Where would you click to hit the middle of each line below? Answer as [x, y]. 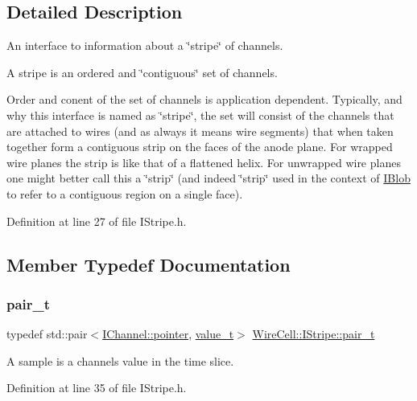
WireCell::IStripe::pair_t [314, 334]
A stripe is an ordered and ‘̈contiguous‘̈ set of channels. [142, 72]
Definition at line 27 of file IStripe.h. [97, 221]
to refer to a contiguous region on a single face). [125, 193]
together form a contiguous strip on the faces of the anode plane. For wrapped [200, 147]
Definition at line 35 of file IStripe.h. [97, 388]
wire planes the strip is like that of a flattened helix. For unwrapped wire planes [204, 162]
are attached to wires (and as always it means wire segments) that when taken [200, 131]
